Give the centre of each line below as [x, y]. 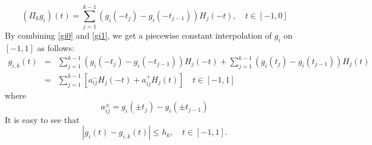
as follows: [56, 47]
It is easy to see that [42, 119]
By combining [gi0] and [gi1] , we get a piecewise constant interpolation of [138, 35]
